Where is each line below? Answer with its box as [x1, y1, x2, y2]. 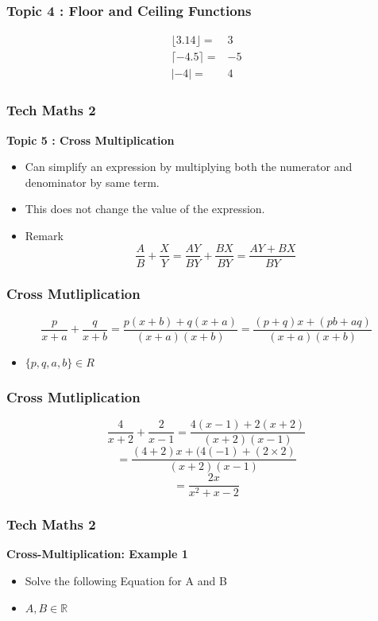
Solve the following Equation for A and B [25, 572, 227, 589]
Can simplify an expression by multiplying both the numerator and [25, 158, 353, 175]
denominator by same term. [25, 173, 160, 190]
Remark [25, 227, 64, 243]
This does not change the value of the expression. [25, 200, 265, 217]
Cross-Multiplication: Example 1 [6, 545, 188, 562]
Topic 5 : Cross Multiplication [6, 131, 175, 148]
